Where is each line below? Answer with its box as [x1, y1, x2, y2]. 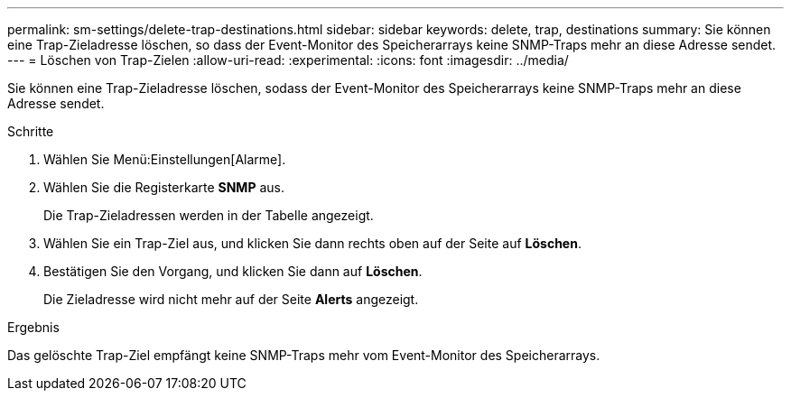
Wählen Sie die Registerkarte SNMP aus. [43, 180, 284, 195]
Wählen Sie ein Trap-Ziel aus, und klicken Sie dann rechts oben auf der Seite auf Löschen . [43, 236, 582, 251]
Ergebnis [7, 319, 60, 335]
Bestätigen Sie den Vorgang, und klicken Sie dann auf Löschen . [43, 264, 423, 279]
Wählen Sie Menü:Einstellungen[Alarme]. [43, 152, 286, 167]
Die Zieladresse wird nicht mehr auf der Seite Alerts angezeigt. [43, 292, 419, 307]
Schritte [7, 124, 54, 139]
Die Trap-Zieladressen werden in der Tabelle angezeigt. [43, 208, 374, 223]
